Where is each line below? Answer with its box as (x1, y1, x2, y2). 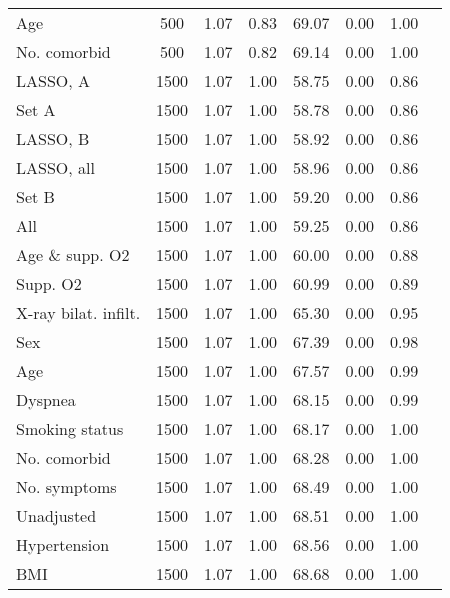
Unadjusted (16, 504, 97, 527)
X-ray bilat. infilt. (16, 301, 141, 324)
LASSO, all (16, 156, 95, 179)
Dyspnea (16, 388, 76, 411)
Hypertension (16, 533, 110, 556)
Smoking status (16, 417, 124, 440)
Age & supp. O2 (16, 243, 130, 266)
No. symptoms (16, 475, 117, 498)
